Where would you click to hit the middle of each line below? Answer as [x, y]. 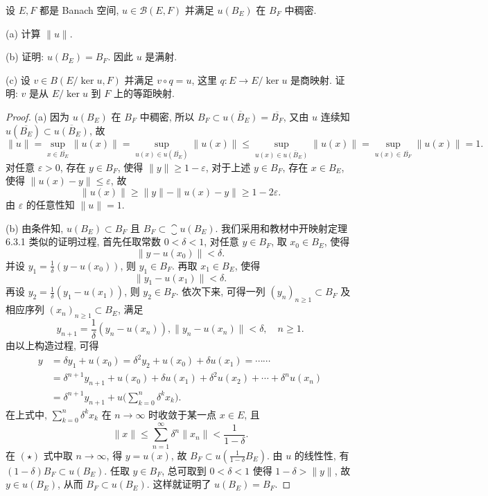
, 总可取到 [184, 470]
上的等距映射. [144, 93]
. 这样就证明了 [179, 484]
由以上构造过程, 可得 [52, 345]
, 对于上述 [228, 167]
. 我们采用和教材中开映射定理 [281, 228]
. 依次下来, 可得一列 [220, 291]
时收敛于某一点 [183, 414]
